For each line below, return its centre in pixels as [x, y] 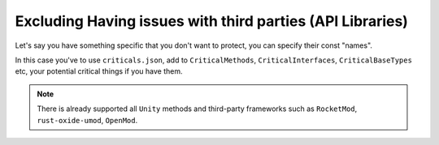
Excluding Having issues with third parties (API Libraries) [211, 21]
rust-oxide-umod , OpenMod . [87, 120]
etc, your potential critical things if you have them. [99, 71]
